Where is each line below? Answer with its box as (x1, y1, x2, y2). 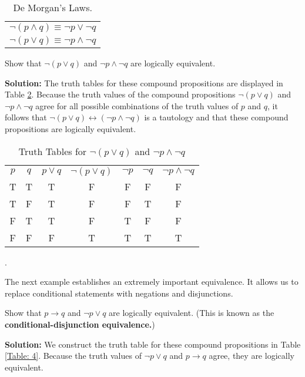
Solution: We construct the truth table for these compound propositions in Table (5, 338, 301, 350)
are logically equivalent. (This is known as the (109, 307, 274, 319)
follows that (5, 111, 47, 123)
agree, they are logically (209, 349, 294, 362)
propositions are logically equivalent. (5, 122, 136, 134)
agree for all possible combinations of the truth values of (35, 99, 239, 112)
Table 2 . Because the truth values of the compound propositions (5, 88, 236, 100)
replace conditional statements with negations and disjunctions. (5, 287, 233, 299)
